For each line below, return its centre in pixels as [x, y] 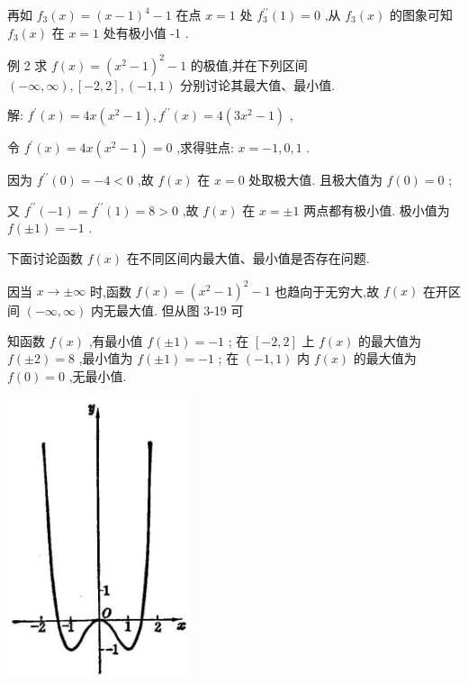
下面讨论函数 [45, 258]
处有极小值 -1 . [146, 32]
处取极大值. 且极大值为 [315, 180]
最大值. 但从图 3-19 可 [180, 310]
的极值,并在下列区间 [249, 64]
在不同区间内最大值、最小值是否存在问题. [248, 258]
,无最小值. [98, 375]
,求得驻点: [205, 147]
